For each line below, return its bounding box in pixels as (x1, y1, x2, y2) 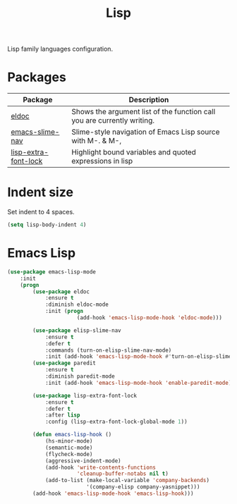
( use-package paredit (32, 359, 97, 367)
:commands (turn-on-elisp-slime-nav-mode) (44, 347, 172, 354)
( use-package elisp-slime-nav (32, 326, 121, 334)
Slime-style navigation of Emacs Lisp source (71, 127, 220, 137)
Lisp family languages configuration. (7, 44, 114, 54)
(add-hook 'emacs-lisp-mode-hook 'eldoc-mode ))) (76, 314, 222, 321)
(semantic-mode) (44, 444, 93, 451)
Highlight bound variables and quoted (71, 147, 196, 157)
